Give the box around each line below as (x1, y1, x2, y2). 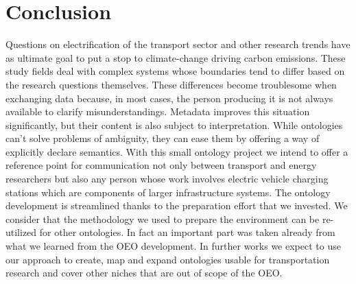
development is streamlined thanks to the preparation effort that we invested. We (5, 198, 348, 213)
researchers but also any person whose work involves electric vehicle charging (5, 171, 329, 186)
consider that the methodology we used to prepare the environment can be (5, 211, 320, 226)
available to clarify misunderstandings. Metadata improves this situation (5, 104, 310, 119)
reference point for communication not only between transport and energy (5, 158, 317, 172)
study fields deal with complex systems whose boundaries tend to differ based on (5, 64, 345, 78)
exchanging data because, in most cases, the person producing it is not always (5, 91, 333, 105)
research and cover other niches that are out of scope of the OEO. (5, 265, 283, 280)
